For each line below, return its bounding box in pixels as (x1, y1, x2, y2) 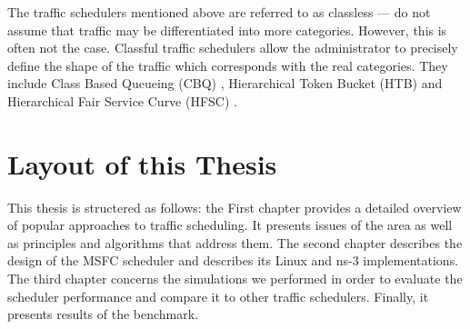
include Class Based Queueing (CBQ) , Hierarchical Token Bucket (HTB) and (7, 74, 443, 93)
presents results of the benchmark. (7, 304, 199, 324)
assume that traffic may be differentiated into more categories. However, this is (7, 20, 447, 39)
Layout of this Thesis (7, 145, 277, 182)
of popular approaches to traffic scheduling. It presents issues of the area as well (7, 215, 453, 234)
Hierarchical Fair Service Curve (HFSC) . (7, 91, 237, 110)
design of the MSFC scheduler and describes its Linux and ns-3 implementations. (7, 251, 459, 270)
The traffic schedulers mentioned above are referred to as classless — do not (7, 3, 431, 21)
